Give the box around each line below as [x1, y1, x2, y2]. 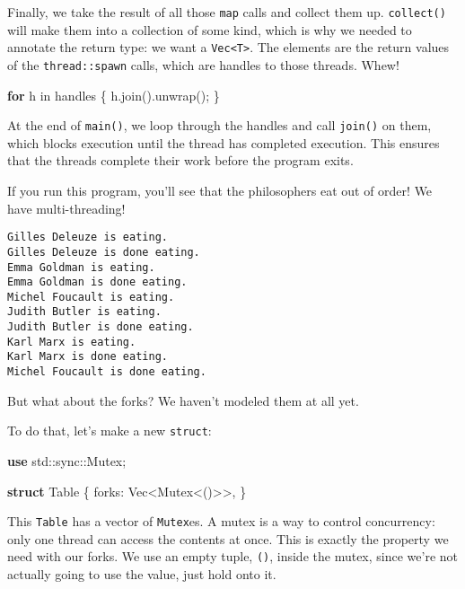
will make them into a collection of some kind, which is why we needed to [7, 20, 412, 39]
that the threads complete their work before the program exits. [7, 151, 354, 170]
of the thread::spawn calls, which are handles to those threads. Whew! [7, 55, 399, 74]
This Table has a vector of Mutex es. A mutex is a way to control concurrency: [7, 512, 435, 531]
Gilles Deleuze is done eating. [7, 245, 200, 259]
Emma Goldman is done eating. [7, 276, 188, 289]
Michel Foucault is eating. [7, 290, 175, 303]
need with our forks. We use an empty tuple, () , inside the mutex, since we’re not [7, 547, 459, 566]
